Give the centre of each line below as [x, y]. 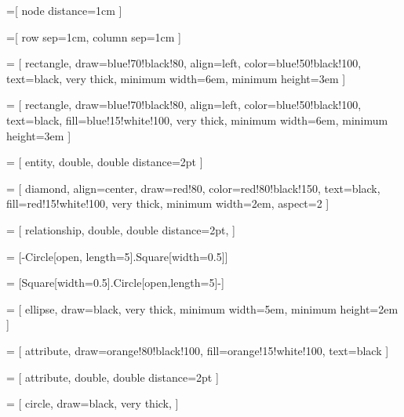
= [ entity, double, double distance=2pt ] [105, 162]
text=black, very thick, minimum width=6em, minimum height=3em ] [176, 78]
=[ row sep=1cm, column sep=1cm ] [94, 36]
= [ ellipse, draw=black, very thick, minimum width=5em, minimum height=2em [202, 308]
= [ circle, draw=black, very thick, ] [93, 403]
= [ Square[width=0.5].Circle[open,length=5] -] [115, 283]
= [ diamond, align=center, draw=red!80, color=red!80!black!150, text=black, [193, 188]
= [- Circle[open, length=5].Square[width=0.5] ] [117, 256]
